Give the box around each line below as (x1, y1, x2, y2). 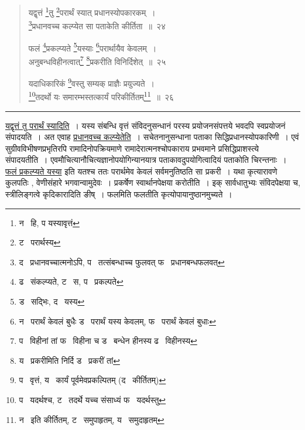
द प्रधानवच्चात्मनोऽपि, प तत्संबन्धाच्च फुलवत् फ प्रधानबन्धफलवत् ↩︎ (19, 255, 225, 268)
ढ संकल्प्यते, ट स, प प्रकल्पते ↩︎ (19, 275, 124, 288)
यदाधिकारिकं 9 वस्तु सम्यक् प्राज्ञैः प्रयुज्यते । (28, 76, 155, 89)
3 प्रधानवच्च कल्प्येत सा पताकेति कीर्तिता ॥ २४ (28, 18, 166, 32)
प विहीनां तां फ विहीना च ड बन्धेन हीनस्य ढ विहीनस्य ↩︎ (19, 335, 197, 347)
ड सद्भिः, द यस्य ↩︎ (19, 295, 85, 308)
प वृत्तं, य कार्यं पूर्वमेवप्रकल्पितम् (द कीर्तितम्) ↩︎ (19, 374, 166, 386)
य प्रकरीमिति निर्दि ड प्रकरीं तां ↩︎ (19, 354, 120, 366)
